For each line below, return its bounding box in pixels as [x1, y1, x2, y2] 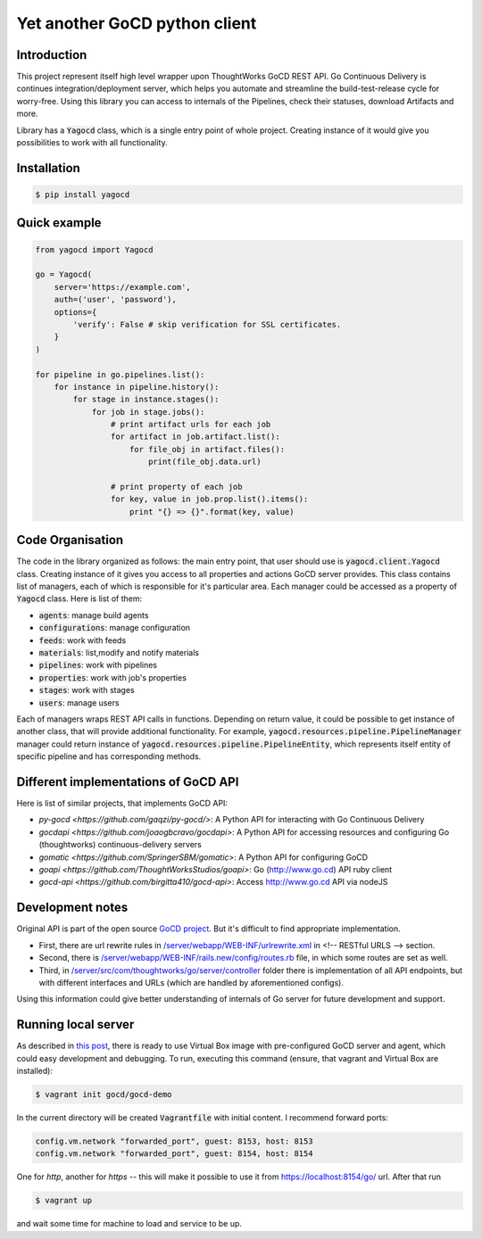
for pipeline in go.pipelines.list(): [35, 369, 205, 379]
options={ [54, 307, 97, 317]
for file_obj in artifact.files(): [129, 444, 286, 454]
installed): [16, 1065, 54, 1076]
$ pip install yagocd [35, 190, 130, 200]
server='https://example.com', [54, 282, 191, 292]
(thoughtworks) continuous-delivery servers [38, 839, 203, 850]
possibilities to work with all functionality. [16, 137, 169, 148]
